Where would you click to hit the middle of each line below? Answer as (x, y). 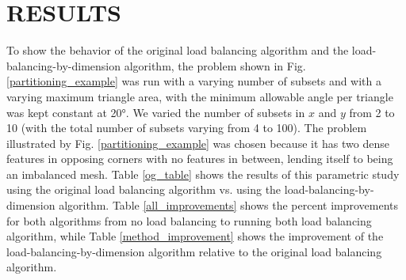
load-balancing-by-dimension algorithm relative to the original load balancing (194, 251)
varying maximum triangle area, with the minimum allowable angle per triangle (200, 96)
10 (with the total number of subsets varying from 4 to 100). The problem (187, 128)
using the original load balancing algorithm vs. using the (144, 189)
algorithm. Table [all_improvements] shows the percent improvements (229, 205)
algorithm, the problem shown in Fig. (215, 65)
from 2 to (372, 112)
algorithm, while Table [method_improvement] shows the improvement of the (195, 236)
